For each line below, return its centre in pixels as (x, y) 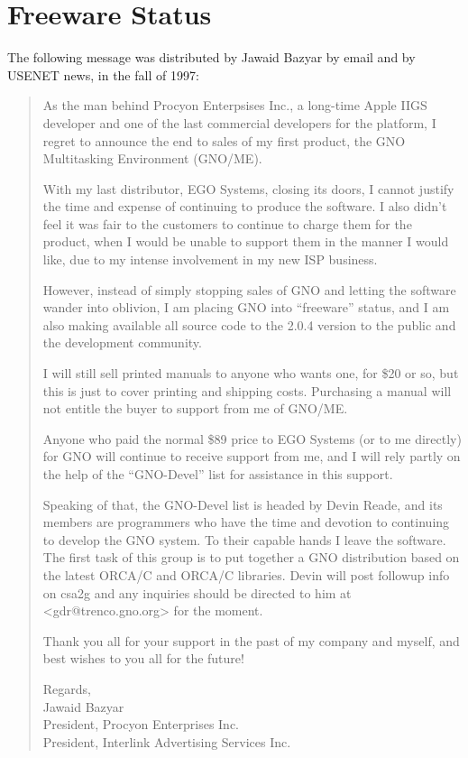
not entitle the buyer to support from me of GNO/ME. (195, 408)
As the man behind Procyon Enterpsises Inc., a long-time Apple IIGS (235, 105)
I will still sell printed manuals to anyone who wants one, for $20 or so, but (251, 373)
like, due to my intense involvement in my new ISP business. (210, 259)
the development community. (122, 342)
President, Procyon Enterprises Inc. (141, 724)
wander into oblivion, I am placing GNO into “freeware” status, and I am (246, 307)
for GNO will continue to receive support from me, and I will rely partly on (252, 456)
